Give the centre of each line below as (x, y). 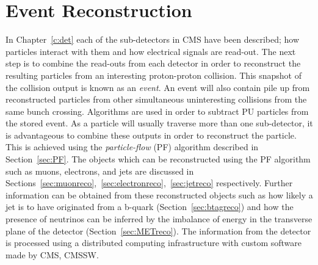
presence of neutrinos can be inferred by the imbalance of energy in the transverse (159, 219)
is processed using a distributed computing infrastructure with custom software (154, 243)
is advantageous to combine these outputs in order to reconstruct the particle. (151, 135)
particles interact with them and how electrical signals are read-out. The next (151, 51)
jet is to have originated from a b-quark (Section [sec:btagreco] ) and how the (150, 207)
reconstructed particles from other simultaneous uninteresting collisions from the (156, 99)
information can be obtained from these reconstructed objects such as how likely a (159, 194)
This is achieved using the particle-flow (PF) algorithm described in (132, 147)
